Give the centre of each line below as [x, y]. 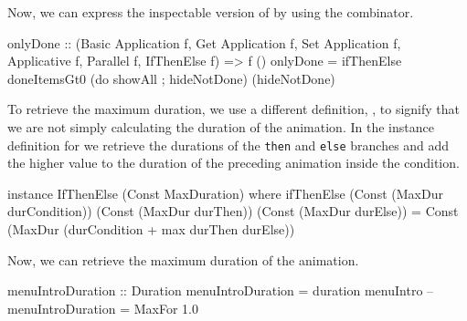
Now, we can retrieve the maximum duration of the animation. [183, 259]
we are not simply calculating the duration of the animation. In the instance [221, 126]
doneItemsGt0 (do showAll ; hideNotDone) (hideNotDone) [171, 78]
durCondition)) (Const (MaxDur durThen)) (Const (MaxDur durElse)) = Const [233, 211]
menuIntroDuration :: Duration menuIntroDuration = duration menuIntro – [221, 290]
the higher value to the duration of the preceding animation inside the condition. [233, 163]
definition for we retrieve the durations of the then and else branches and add [228, 145]
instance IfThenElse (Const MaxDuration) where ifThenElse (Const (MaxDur [225, 193]
